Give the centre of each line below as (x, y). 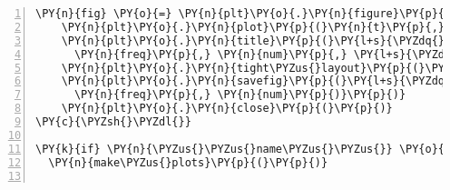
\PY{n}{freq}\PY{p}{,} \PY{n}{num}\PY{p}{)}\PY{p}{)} (240, 95)
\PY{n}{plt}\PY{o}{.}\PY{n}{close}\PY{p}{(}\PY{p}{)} (227, 109)
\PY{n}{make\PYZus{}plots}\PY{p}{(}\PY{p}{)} (188, 162)
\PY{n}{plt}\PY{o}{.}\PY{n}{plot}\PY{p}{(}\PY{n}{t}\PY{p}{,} (253, 27)
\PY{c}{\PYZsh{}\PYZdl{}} (113, 122)
